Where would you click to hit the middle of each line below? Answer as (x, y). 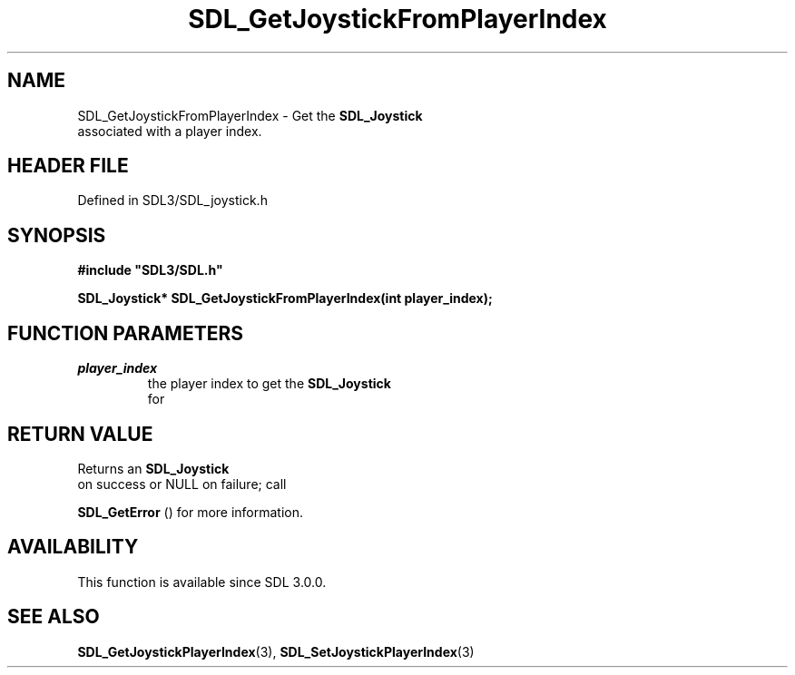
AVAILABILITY (73, 547)
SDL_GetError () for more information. (191, 512)
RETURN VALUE (80, 434)
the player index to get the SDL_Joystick (269, 384)
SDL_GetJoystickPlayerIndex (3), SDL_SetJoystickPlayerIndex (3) (276, 651)
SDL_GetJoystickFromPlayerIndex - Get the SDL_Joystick (250, 115)
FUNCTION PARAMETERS (125, 333)
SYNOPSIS (57, 235)
